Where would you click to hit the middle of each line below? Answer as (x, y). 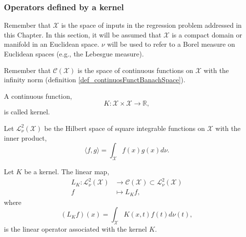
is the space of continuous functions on (135, 70)
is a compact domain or (207, 34)
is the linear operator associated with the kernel (75, 228)
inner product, (25, 137)
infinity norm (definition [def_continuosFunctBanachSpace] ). (95, 80)
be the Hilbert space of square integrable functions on (124, 128)
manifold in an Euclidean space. (52, 44)
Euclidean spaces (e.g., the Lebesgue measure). (74, 54)
